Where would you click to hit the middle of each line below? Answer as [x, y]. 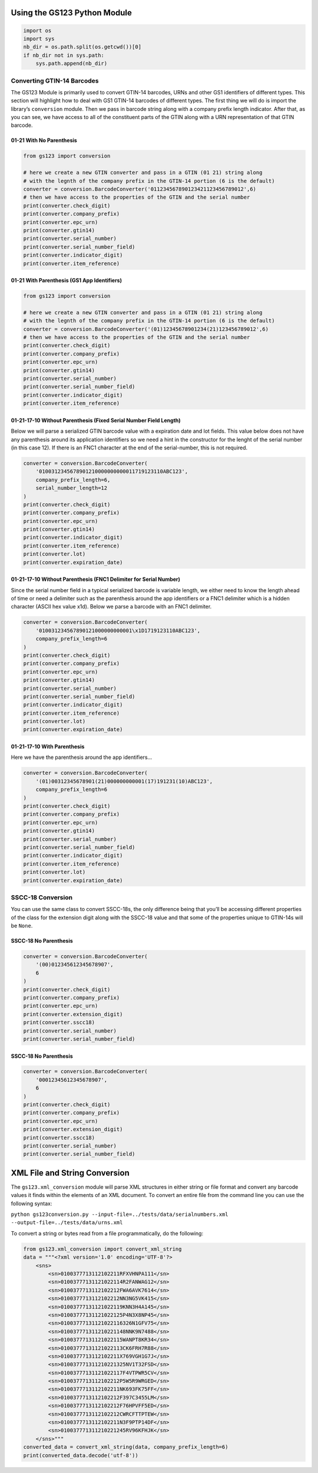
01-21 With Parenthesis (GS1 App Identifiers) [66, 281]
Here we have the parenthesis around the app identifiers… [82, 757]
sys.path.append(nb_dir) [72, 64]
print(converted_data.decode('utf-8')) [81, 1455]
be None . [22, 926]
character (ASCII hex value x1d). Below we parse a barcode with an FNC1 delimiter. [111, 607]
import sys [39, 39]
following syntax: [32, 1204]
